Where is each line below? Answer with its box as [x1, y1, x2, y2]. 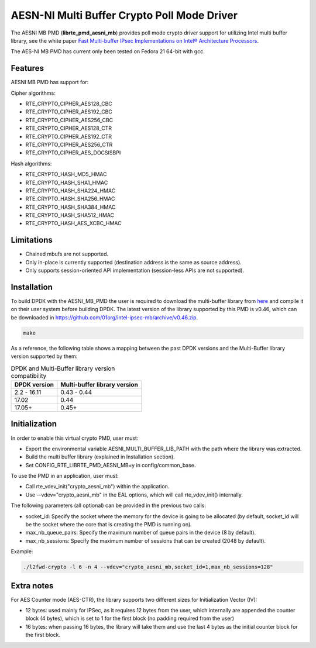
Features [11, 63, 44, 73]
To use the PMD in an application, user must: [11, 473, 119, 480]
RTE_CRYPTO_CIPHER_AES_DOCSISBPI [25, 149, 121, 156]
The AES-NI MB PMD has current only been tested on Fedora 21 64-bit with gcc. [11, 48, 205, 55]
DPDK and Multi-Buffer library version [11, 364, 115, 373]
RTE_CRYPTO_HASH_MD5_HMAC [25, 171, 107, 178]
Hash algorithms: [11, 160, 52, 167]
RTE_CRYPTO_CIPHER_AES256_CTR [25, 141, 113, 148]
